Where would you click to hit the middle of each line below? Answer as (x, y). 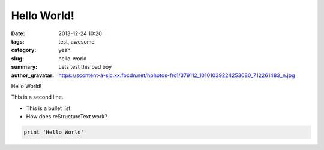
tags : (18, 41)
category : (24, 50)
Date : (18, 33)
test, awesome (76, 41)
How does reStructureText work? (67, 117)
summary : (24, 67)
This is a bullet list (48, 108)
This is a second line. (37, 97)
